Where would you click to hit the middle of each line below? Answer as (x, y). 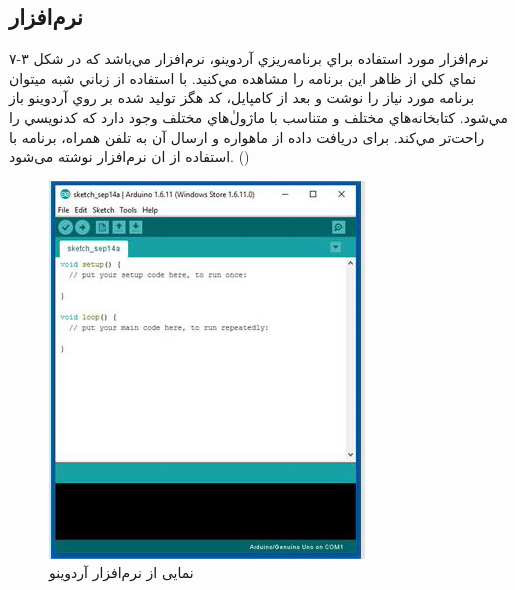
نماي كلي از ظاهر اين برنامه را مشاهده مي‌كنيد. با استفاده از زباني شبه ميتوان (243, 77)
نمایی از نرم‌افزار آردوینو (121, 572)
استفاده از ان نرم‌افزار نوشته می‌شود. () (129, 156)
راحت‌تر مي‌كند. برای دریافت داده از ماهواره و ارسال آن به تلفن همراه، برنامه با (247, 136)
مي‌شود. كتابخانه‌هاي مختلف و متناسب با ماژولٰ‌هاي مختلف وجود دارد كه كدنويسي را (259, 116)
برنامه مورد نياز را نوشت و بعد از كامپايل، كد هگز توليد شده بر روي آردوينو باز (242, 97)
